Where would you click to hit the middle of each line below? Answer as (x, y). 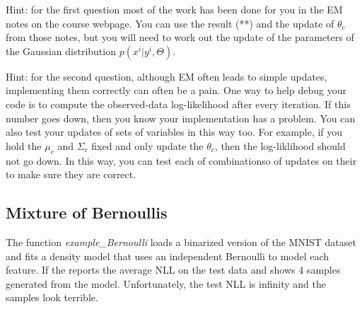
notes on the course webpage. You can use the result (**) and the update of (170, 23)
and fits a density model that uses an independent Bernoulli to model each (168, 256)
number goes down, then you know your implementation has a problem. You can (181, 118)
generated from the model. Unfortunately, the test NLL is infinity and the (166, 283)
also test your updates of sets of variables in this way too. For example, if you (174, 132)
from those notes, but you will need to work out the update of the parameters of (180, 37)
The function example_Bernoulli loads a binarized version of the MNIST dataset (181, 241)
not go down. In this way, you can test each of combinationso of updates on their (181, 160)
